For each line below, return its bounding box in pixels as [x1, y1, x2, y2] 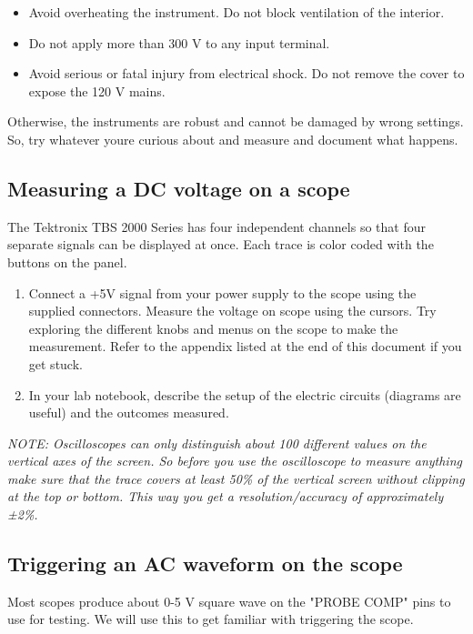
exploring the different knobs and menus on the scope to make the [28, 318, 398, 337]
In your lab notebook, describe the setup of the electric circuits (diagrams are [28, 385, 461, 404]
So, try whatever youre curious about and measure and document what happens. [7, 129, 458, 148]
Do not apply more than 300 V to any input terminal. [28, 33, 330, 52]
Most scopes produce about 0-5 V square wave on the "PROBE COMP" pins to [7, 591, 451, 610]
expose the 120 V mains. [28, 81, 166, 100]
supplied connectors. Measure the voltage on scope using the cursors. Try [28, 301, 437, 320]
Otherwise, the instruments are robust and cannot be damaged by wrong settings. [7, 112, 464, 131]
